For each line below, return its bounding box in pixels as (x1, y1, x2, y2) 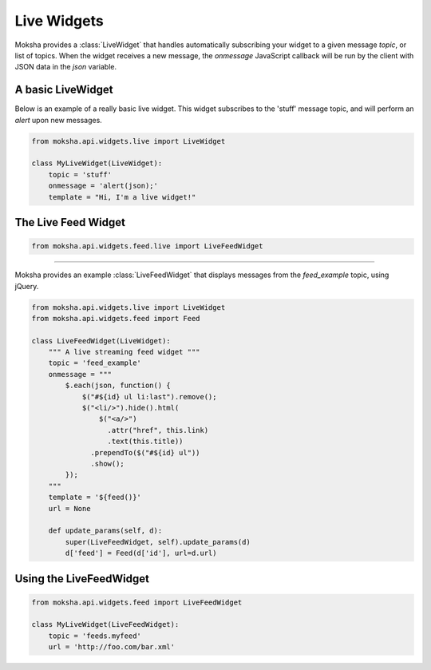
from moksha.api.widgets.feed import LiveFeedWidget (31, 597, 243, 607)
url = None (48, 504, 91, 513)
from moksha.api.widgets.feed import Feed (31, 314, 200, 323)
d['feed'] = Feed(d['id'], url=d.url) (65, 549, 217, 558)
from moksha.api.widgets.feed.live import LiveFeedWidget (31, 242, 263, 251)
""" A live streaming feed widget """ (48, 347, 200, 357)
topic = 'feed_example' (48, 359, 141, 367)
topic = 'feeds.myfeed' (48, 631, 141, 640)
